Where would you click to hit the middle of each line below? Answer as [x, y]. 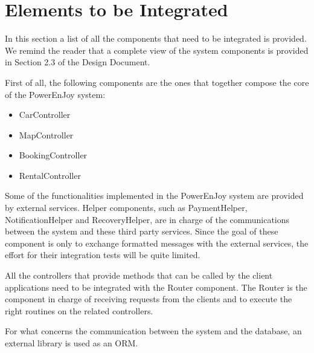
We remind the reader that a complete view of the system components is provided [157, 50]
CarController [45, 115]
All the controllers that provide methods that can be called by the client [139, 275]
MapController [46, 134]
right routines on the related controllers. [79, 310]
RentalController [50, 175]
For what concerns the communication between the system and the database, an [153, 331]
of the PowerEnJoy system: [55, 94]
